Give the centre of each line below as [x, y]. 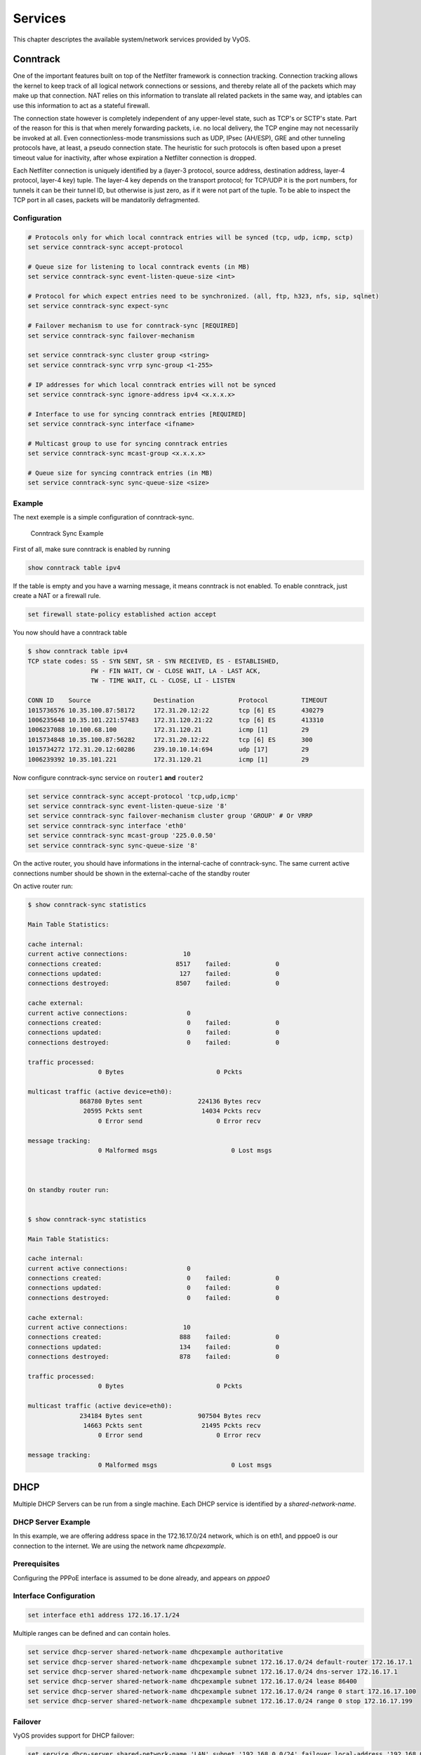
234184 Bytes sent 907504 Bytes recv [170, 1416]
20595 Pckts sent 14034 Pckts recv [172, 1111]
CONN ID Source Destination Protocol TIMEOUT [178, 701]
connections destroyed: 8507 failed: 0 [154, 984]
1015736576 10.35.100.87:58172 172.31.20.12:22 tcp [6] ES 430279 [176, 710]
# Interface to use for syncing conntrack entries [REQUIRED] [137, 414]
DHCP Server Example [52, 1522]
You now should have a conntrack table [70, 633]
